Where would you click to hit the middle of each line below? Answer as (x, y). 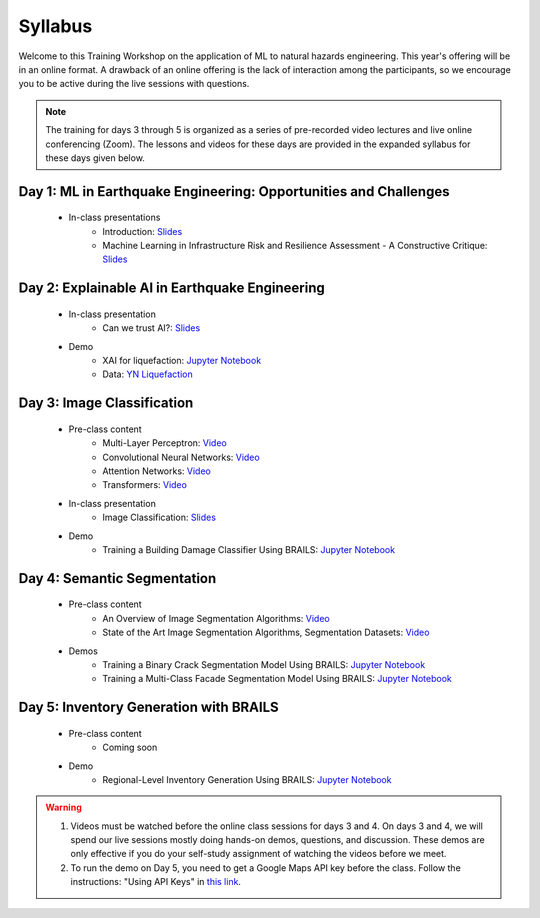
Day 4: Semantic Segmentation (117, 578)
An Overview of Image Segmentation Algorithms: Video (216, 618)
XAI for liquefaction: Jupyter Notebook (182, 361)
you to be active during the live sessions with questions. (134, 84)
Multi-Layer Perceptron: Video (164, 443)
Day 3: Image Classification (106, 403)
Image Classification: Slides (159, 517)
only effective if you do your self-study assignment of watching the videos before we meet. (258, 854)
